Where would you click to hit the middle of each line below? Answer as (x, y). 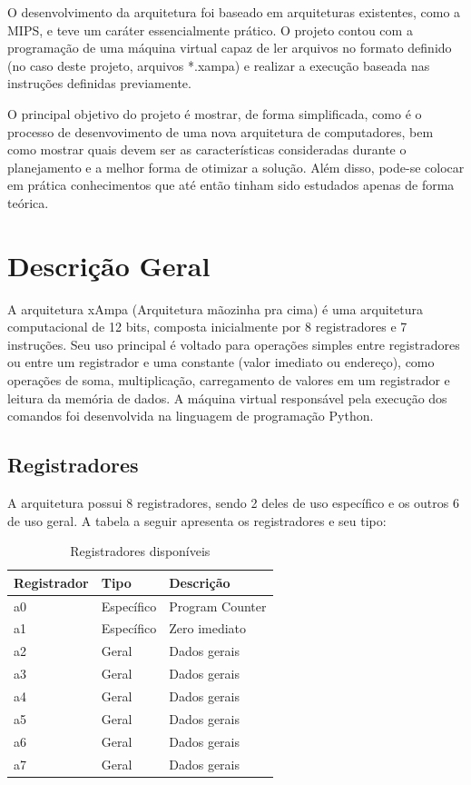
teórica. (28, 202)
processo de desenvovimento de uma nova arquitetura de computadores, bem (221, 131)
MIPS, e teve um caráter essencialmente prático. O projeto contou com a (210, 30)
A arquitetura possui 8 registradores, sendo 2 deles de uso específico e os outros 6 (233, 503)
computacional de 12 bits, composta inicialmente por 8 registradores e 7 (207, 327)
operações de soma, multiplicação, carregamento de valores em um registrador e (229, 380)
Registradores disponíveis (140, 551)
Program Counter (218, 606)
